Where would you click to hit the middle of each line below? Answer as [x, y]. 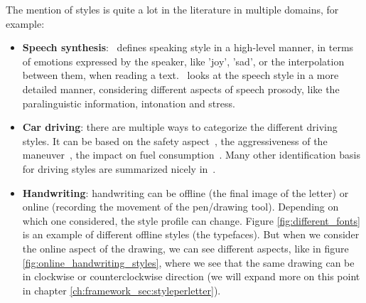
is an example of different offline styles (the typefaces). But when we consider [191, 234]
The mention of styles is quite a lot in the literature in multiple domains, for [172, 9]
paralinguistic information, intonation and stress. [129, 103]
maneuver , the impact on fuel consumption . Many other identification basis [191, 155]
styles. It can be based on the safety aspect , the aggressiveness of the [175, 140]
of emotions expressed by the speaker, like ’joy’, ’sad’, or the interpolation [183, 61]
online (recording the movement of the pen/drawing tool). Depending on [181, 207]
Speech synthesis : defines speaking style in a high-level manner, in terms [188, 47]
